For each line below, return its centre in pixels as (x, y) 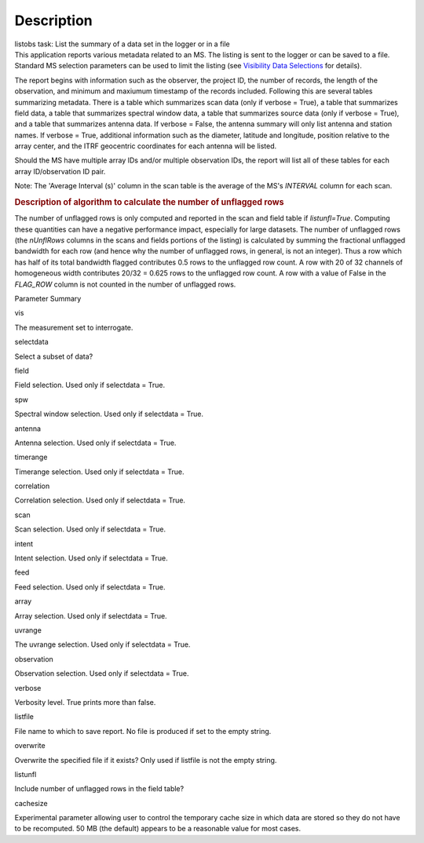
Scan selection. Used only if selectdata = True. (90, 529)
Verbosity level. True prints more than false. (85, 702)
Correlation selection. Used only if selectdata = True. (100, 500)
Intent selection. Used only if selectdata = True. (91, 558)
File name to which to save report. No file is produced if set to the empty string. (143, 731)
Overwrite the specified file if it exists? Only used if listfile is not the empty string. (146, 760)
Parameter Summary (48, 299)
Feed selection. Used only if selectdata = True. (90, 587)
